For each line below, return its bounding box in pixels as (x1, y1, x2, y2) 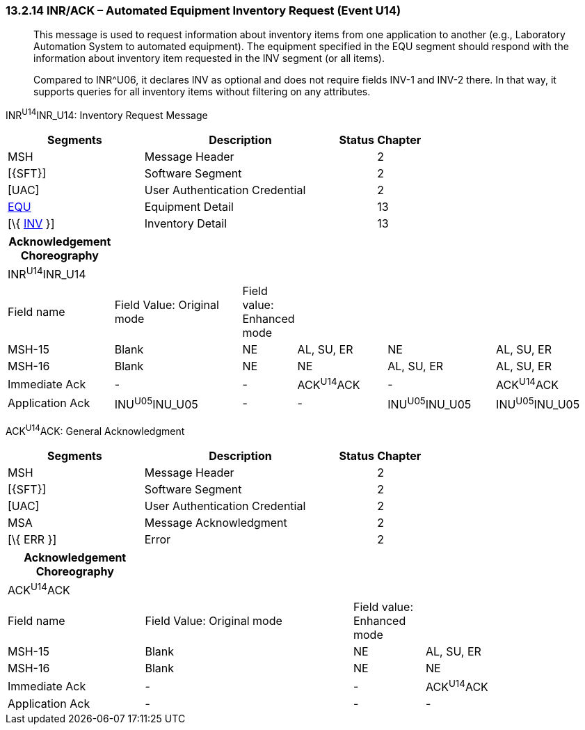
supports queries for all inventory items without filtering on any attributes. (33, 86, 371, 98)
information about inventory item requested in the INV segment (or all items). (33, 52, 385, 65)
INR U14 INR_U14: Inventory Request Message (6, 107, 208, 122)
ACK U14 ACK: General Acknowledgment (6, 423, 185, 437)
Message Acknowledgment (144, 515, 287, 530)
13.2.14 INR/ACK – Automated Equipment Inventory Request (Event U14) (6, 3, 401, 17)
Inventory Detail (144, 216, 227, 231)
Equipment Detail (144, 200, 234, 214)
